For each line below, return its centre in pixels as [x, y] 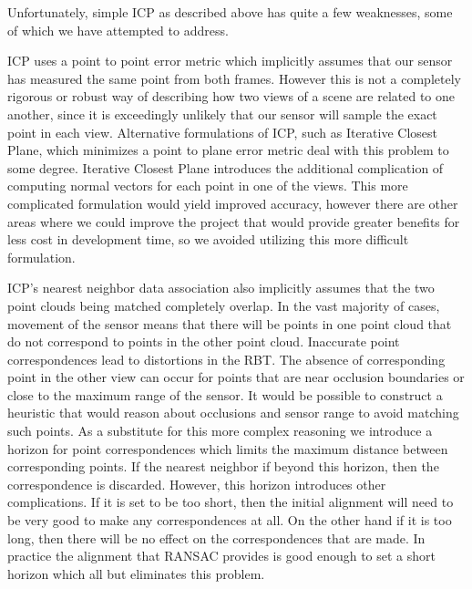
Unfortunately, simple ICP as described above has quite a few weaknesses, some [230, 12]
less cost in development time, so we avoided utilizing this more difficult [208, 239]
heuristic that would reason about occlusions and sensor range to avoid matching [233, 413]
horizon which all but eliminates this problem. [136, 573]
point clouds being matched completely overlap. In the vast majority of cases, [224, 305]
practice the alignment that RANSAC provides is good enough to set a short [221, 556]
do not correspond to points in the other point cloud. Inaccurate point [204, 341]
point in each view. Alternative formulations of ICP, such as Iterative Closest [223, 132]
